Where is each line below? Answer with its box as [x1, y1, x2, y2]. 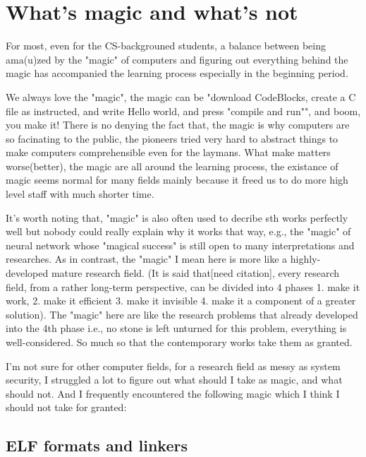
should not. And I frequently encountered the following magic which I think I [6, 386, 340, 400]
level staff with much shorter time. [6, 186, 154, 201]
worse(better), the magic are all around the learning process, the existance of [6, 158, 338, 173]
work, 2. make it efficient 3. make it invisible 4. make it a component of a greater [6, 293, 356, 308]
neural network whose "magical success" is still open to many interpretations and [6, 237, 355, 252]
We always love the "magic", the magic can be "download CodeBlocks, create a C [6, 89, 356, 104]
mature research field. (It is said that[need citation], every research [51, 266, 340, 280]
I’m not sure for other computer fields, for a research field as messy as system [6, 358, 341, 373]
